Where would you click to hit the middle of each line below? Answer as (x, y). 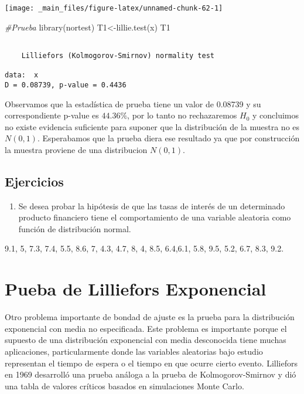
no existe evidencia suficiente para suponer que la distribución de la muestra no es (152, 126)
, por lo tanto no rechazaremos (182, 115)
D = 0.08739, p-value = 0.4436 (66, 85)
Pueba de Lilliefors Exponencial (136, 289)
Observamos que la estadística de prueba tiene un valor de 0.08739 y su (133, 103)
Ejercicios (34, 181)
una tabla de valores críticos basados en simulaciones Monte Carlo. (124, 385)
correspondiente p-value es (52, 115)
